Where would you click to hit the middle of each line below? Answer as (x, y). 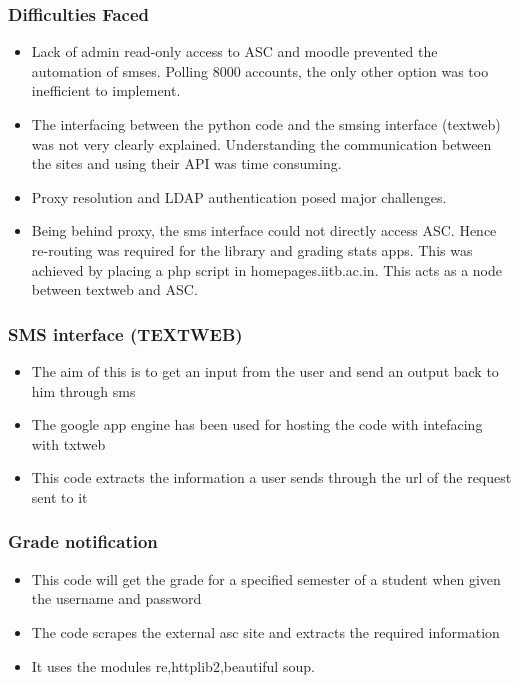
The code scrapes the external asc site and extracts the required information (265, 631)
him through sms (83, 390)
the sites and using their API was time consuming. (186, 163)
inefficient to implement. (106, 90)
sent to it (59, 496)
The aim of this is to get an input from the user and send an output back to (265, 370)
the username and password (116, 598)
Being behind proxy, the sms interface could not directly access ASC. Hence (264, 230)
